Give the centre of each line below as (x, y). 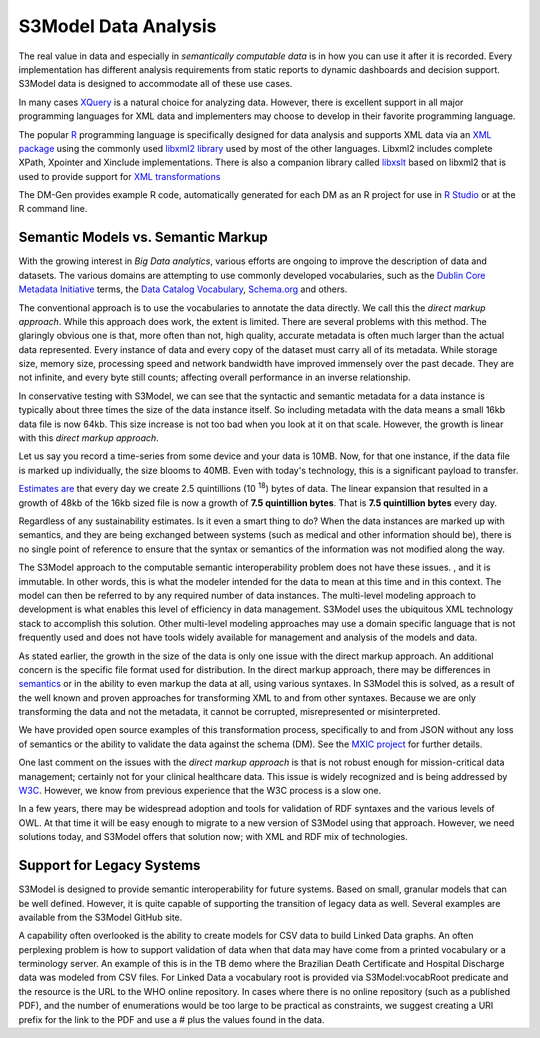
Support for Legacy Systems (109, 865)
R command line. (53, 209)
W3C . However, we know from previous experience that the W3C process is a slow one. (200, 791)
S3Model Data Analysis (117, 26)
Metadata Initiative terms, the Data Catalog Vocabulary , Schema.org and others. (183, 289)
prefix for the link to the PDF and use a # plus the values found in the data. (171, 1019)
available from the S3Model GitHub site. (100, 917)
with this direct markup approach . (88, 438)
